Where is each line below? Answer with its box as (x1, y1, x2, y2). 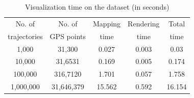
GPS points (50, 30, 86, 41)
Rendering (128, 18, 160, 28)
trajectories (8, 30, 43, 41)
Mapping (93, 18, 121, 28)
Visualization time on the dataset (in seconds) (25, 2, 169, 12)
